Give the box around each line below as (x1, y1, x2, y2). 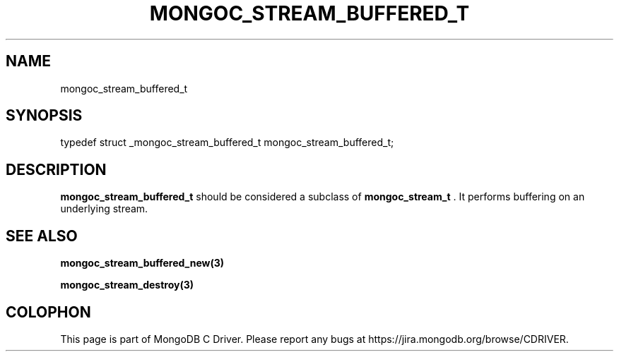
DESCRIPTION (6, 160, 107, 178)
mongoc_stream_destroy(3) (60, 279, 194, 291)
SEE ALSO (6, 226, 78, 245)
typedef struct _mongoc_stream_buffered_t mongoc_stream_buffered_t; (60, 136, 394, 149)
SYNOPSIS (6, 107, 83, 125)
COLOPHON (6, 303, 91, 321)
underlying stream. (60, 202, 148, 215)
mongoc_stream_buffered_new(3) (60, 257, 225, 270)
